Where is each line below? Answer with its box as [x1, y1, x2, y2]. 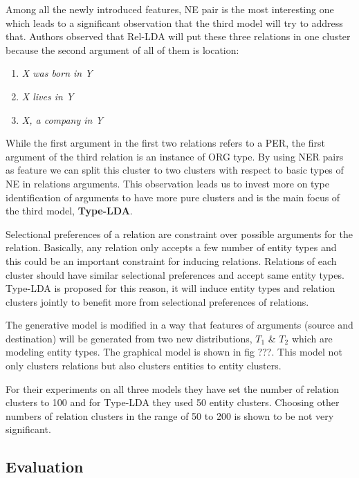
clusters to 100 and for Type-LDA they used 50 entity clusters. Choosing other [6, 395, 340, 410]
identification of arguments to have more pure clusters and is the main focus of [6, 190, 340, 204]
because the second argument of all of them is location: [6, 42, 239, 57]
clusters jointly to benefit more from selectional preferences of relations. [6, 294, 309, 309]
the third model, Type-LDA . [6, 203, 133, 218]
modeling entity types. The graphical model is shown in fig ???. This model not [6, 344, 342, 359]
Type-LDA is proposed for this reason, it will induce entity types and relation [6, 281, 335, 295]
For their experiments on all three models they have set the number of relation [6, 381, 340, 396]
